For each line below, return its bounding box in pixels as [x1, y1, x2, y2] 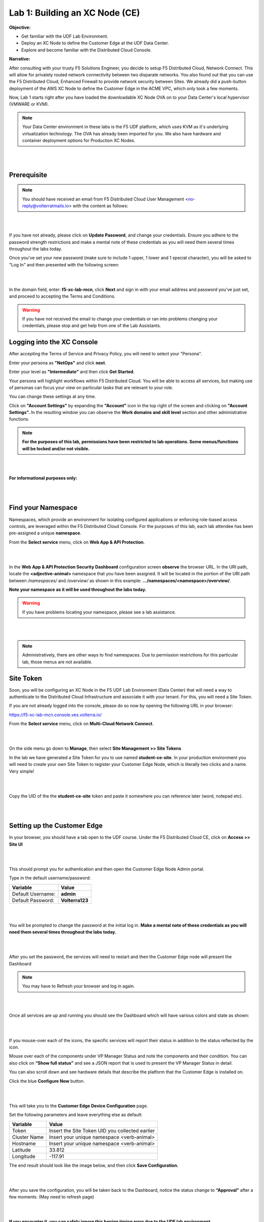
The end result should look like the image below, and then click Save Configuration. [9, 1162, 178, 1168]
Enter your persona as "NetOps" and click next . [9, 360, 107, 366]
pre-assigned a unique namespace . [9, 530, 82, 536]
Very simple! [9, 768, 34, 774]
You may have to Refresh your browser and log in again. [22, 983, 135, 989]
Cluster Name [12, 1134, 44, 1140]
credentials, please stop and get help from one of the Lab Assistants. [22, 323, 161, 328]
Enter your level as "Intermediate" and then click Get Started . [9, 369, 134, 375]
